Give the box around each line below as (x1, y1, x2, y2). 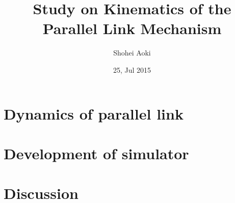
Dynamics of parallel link (4, 103, 184, 124)
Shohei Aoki (113, 47, 151, 58)
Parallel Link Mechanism (42, 18, 222, 39)
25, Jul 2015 (113, 64, 151, 75)
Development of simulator (4, 142, 189, 163)
